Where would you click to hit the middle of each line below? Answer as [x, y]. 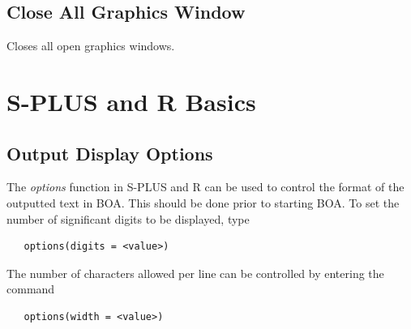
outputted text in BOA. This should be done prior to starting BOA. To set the [203, 202]
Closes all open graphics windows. [91, 46]
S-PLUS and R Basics [131, 101]
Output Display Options [110, 153]
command [31, 289]
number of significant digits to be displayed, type [128, 218]
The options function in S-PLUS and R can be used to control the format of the [205, 187]
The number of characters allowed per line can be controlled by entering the [195, 273]
